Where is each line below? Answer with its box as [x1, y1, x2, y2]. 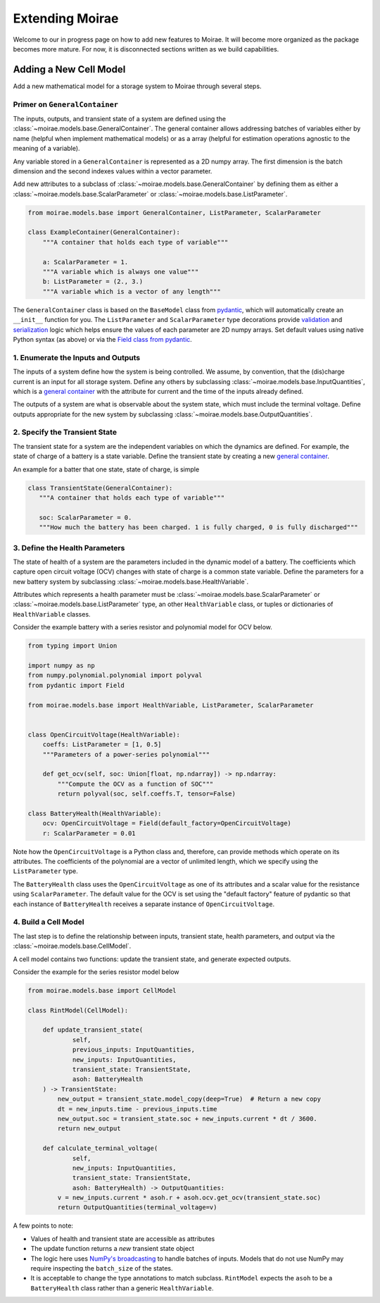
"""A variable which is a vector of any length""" [42, 288, 221, 295]
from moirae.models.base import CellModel [27, 987, 177, 994]
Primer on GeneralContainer [13, 99, 119, 109]
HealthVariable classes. [13, 610, 91, 618]
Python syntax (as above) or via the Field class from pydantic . [13, 335, 193, 343]
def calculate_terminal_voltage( [42, 1144, 158, 1152]
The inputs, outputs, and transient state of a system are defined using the [13, 114, 227, 123]
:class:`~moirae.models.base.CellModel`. [13, 941, 132, 951]
